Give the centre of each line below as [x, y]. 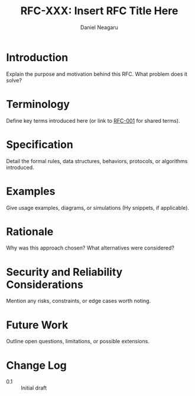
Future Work [37, 325]
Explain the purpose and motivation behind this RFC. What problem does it [97, 74]
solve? [14, 80]
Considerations [45, 284]
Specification [40, 144]
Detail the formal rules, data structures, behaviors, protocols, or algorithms [97, 161]
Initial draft [34, 388]
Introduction [37, 57]
